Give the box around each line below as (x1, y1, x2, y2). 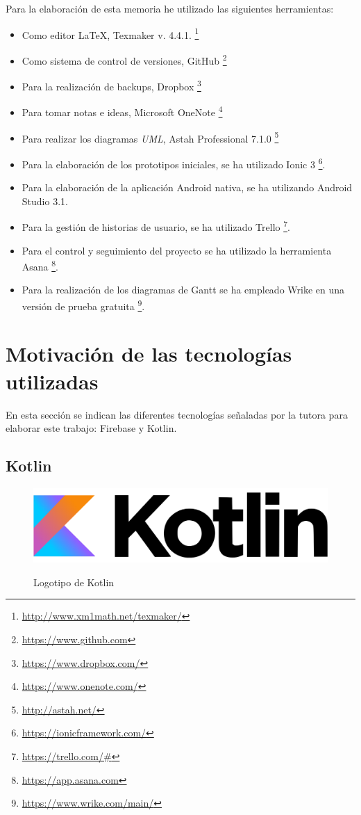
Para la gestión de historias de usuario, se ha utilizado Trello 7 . (22, 218, 290, 234)
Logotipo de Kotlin (33, 574, 115, 589)
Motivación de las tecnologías (6, 339, 292, 368)
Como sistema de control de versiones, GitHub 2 (22, 51, 227, 67)
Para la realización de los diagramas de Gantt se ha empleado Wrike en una (22, 282, 345, 297)
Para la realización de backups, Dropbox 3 (22, 77, 201, 93)
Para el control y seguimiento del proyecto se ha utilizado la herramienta (22, 243, 332, 257)
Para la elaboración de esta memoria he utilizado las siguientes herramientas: (6, 1, 334, 15)
